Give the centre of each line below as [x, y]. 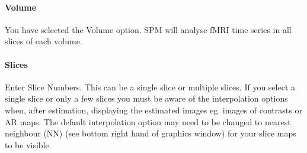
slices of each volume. [44, 41]
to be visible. [28, 144]
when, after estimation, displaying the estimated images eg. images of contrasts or [153, 110]
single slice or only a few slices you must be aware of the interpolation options [146, 98]
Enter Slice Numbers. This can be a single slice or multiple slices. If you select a [150, 87]
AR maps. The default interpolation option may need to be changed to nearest [148, 121]
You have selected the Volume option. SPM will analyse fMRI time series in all [148, 29]
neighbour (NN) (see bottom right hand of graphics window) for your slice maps [151, 133]
